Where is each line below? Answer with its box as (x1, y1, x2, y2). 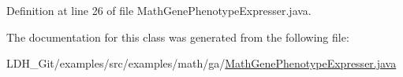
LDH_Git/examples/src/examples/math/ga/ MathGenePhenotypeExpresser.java (6, 55, 397, 71)
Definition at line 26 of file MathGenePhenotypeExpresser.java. (6, 2, 312, 18)
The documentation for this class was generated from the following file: (6, 28, 349, 45)
